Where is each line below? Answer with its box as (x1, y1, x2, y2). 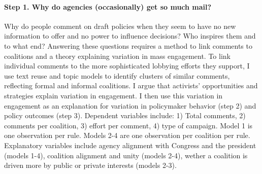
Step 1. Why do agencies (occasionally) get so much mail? (4, 1, 212, 12)
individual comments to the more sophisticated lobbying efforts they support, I (4, 60, 250, 71)
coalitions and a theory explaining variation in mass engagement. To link (4, 50, 231, 61)
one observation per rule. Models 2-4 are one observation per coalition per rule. (4, 130, 250, 141)
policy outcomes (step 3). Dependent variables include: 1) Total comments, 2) (4, 110, 246, 121)
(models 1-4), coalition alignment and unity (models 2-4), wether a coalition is (4, 150, 248, 160)
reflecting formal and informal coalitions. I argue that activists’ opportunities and (4, 80, 258, 91)
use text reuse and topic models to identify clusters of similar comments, (4, 70, 230, 81)
